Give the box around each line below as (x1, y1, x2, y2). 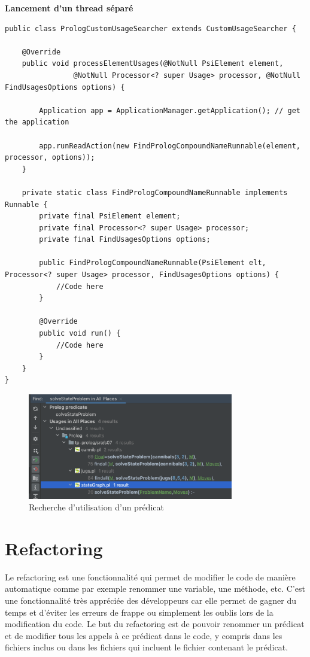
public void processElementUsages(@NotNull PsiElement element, (22, 59, 284, 68)
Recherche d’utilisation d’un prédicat (29, 501, 164, 513)
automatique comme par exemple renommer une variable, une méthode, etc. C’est (5, 582, 305, 595)
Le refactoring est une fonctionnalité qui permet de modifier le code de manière (5, 570, 296, 583)
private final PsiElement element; (39, 212, 181, 221)
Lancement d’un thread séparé (5, 2, 133, 14)
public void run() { (39, 329, 121, 338)
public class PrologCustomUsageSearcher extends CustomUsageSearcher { (5, 24, 296, 33)
